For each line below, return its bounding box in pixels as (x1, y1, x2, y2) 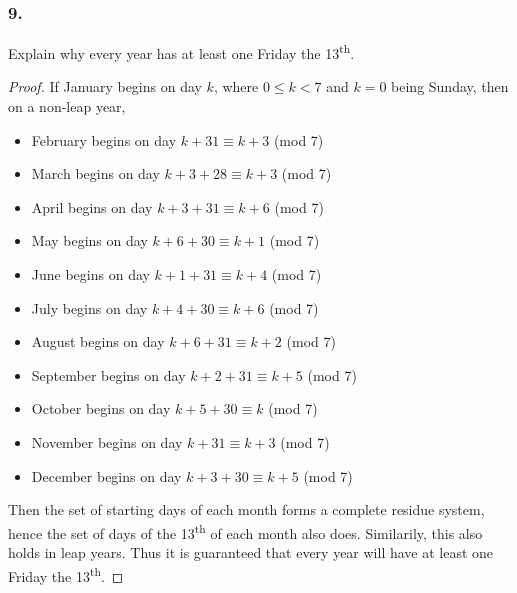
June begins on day (31, 264, 150, 285)
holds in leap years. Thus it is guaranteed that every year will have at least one (8, 542, 494, 563)
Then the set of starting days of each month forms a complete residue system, (8, 499, 485, 520)
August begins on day (31, 331, 165, 352)
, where (213, 76, 259, 97)
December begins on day (31, 465, 182, 486)
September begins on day (31, 364, 186, 385)
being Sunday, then (391, 76, 509, 97)
